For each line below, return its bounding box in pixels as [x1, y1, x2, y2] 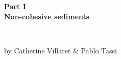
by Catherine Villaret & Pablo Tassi [4, 45, 117, 55]
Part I [4, 1, 26, 11]
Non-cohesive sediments [4, 11, 90, 21]
